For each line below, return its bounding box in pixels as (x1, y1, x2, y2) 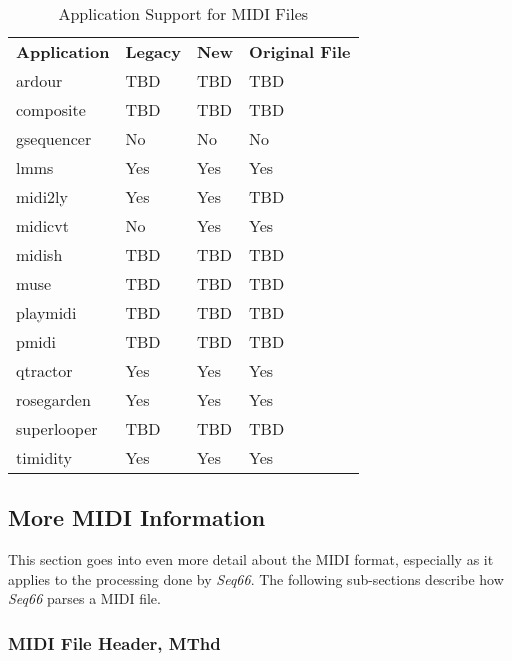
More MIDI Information (8, 502, 266, 533)
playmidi (16, 301, 77, 324)
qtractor (16, 359, 73, 382)
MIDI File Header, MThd (8, 630, 221, 655)
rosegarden (16, 388, 91, 411)
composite (16, 98, 86, 121)
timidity (16, 446, 73, 469)
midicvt (16, 214, 69, 237)
